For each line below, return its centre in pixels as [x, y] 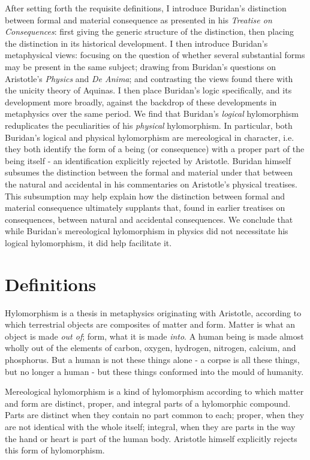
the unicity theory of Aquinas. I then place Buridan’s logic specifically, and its [148, 90]
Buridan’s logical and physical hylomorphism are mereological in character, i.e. [150, 137]
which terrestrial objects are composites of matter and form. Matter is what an [150, 324]
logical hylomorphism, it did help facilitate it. [88, 242]
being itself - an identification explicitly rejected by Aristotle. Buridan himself [148, 160]
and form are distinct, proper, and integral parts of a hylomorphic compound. [148, 403]
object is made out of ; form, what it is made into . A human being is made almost [154, 336]
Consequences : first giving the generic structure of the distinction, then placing [150, 31]
